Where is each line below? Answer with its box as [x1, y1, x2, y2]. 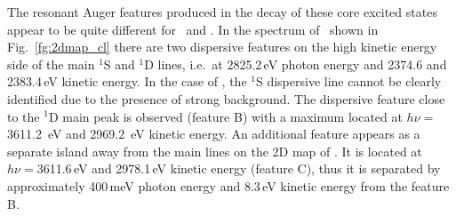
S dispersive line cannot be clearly [255, 72, 442, 91]
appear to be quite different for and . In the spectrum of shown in [7, 20, 379, 38]
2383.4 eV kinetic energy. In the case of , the [7, 72, 247, 91]
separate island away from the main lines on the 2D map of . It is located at [7, 141, 422, 160]
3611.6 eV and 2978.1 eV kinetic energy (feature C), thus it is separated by [36, 159, 441, 178]
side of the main [7, 54, 95, 73]
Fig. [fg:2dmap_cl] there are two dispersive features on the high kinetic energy [7, 37, 437, 56]
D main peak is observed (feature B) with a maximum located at [48, 107, 403, 125]
